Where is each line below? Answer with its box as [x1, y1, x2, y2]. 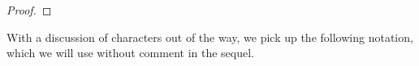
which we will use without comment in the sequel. [6, 44, 255, 61]
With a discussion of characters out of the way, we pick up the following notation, [6, 28, 413, 45]
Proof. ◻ [6, 2, 52, 18]
